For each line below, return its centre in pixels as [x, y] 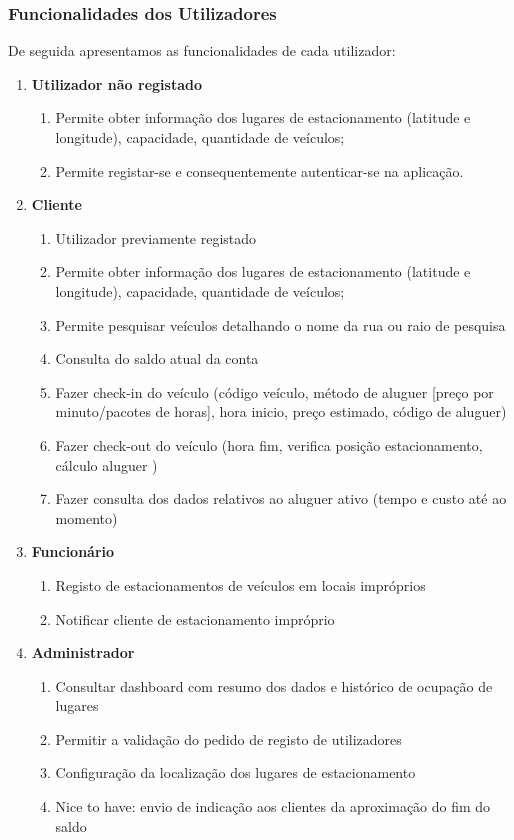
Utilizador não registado [116, 83]
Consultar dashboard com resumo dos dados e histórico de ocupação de [274, 685]
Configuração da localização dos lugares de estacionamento [235, 772]
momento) [86, 517]
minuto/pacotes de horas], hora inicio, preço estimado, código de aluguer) [281, 411]
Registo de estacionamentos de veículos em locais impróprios [240, 584]
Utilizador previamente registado [156, 237]
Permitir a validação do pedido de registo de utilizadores [228, 738]
